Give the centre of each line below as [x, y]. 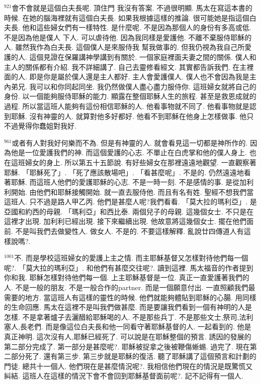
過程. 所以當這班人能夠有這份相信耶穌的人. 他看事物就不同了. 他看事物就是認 [130, 106]
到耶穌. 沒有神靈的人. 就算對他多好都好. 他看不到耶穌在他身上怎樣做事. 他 [125, 116]
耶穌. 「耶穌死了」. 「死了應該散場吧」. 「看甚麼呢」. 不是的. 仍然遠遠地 [124, 172]
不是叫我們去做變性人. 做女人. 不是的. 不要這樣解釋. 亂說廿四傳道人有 [129, 231]
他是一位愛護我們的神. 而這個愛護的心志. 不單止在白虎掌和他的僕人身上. [129, 152]
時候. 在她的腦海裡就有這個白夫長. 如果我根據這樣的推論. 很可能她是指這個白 [130, 17]
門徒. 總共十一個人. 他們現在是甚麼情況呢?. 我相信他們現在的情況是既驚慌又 [128, 366]
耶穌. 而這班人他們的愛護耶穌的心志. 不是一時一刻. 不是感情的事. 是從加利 [132, 182]
